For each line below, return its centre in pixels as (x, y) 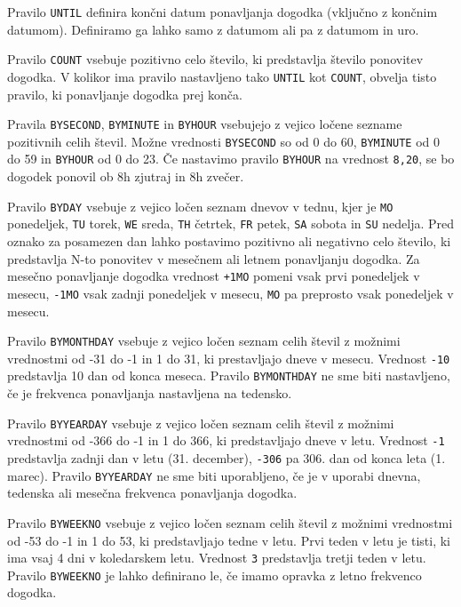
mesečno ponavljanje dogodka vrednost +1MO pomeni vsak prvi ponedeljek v (214, 276)
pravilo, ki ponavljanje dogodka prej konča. (125, 94)
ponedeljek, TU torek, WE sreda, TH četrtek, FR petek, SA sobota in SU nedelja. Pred (231, 224)
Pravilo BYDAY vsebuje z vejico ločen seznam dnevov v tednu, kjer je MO (200, 206)
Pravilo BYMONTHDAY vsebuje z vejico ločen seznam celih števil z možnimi (204, 341)
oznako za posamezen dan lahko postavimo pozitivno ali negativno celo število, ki (229, 241)
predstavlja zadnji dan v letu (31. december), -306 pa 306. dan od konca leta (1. (227, 458)
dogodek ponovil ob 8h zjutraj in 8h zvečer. (126, 176)
